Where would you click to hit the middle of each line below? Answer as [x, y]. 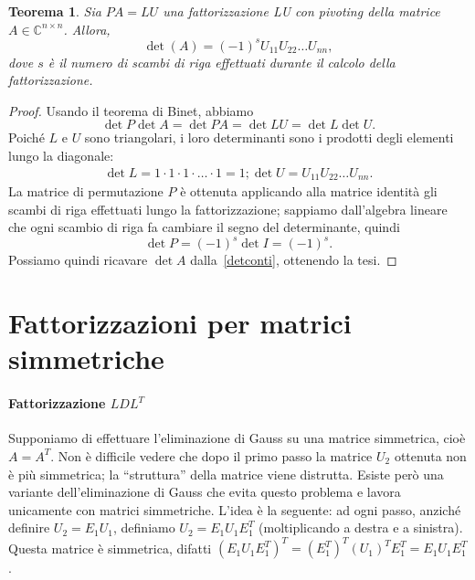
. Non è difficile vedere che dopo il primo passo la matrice [211, 455]
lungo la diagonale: [61, 156]
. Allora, [87, 29]
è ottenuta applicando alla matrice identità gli [309, 191]
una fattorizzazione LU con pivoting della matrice [301, 11]
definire [29, 527]
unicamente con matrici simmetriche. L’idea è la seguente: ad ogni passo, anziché [235, 509]
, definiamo [144, 527]
